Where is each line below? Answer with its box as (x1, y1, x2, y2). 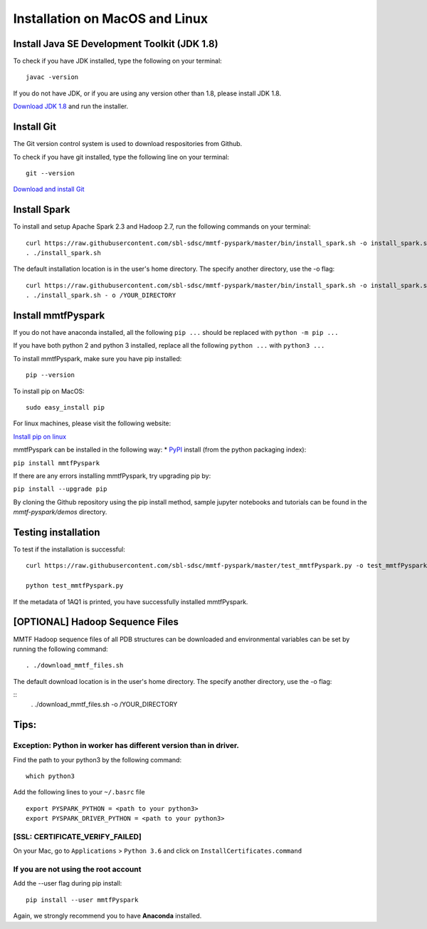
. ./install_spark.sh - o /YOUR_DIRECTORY (26, 291, 176, 299)
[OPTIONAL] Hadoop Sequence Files (13, 616, 179, 628)
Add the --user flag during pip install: (13, 879, 122, 888)
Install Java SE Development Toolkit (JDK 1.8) (13, 38, 218, 50)
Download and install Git (13, 185, 85, 194)
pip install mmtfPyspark (13, 459, 100, 467)
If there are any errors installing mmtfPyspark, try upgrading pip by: (13, 471, 211, 480)
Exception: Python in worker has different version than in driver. (13, 741, 240, 751)
